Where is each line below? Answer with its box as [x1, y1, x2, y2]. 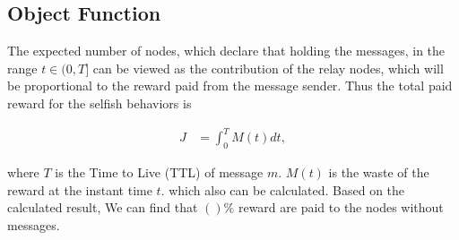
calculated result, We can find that [7, 198, 198, 217]
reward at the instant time [7, 180, 152, 199]
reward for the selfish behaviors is [7, 93, 192, 112]
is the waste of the [328, 162, 429, 181]
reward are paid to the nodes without [238, 198, 444, 217]
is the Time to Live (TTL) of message [55, 162, 264, 181]
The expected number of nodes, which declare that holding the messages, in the [7, 41, 446, 60]
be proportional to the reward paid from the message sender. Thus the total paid [7, 76, 453, 95]
